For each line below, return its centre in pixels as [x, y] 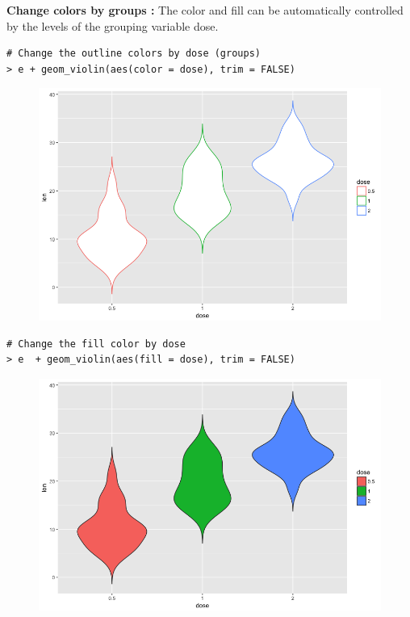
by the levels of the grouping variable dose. [113, 25]
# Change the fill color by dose [96, 344]
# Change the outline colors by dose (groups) [134, 54]
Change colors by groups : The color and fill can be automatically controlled [205, 10]
